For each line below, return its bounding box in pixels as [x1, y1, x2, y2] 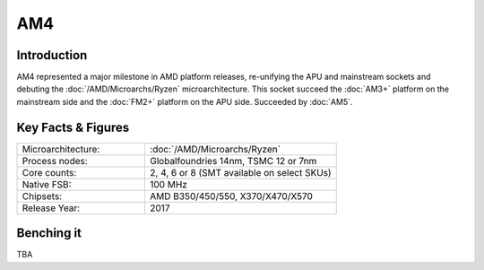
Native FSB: [22, 178, 72, 190]
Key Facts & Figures [16, 119, 130, 135]
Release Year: [22, 202, 81, 214]
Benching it [16, 225, 82, 241]
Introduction [16, 48, 88, 63]
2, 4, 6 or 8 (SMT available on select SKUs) [149, 166, 332, 179]
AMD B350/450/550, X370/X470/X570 [149, 189, 314, 202]
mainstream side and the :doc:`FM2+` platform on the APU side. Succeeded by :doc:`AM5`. [16, 96, 353, 107]
